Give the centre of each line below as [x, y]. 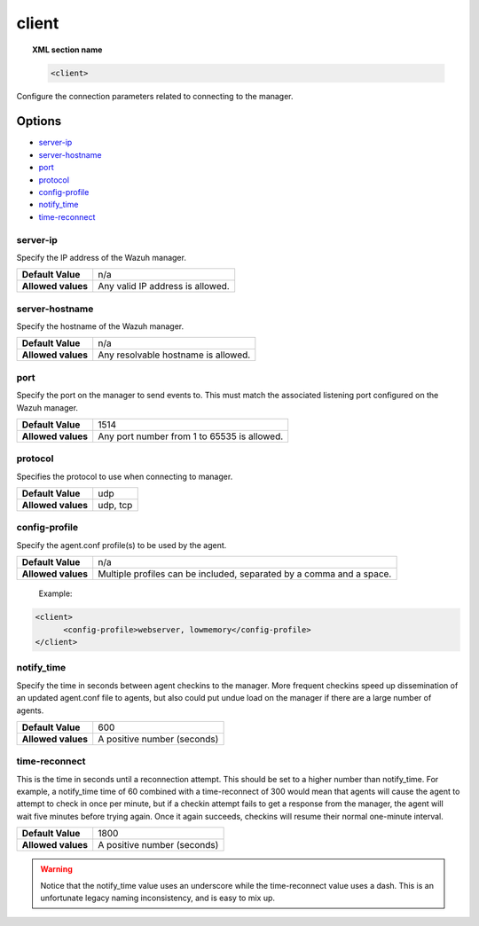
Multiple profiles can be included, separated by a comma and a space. [245, 574]
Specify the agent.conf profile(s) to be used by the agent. [122, 545]
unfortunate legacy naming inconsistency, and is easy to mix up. [157, 898]
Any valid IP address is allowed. [164, 286]
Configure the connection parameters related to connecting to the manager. [155, 96]
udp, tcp [115, 506]
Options [39, 121]
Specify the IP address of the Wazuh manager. [101, 257]
